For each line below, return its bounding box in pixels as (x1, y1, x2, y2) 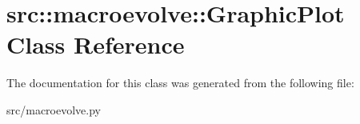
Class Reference (6, 28, 185, 61)
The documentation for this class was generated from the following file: (6, 74, 354, 91)
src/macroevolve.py (6, 101, 101, 118)
